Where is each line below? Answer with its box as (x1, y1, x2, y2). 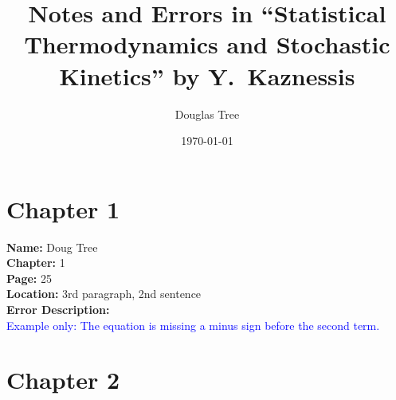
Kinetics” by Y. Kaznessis (59, 59, 355, 92)
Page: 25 (6, 269, 52, 286)
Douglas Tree (174, 105, 240, 122)
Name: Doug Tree (6, 238, 98, 255)
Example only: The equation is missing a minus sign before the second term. (6, 316, 380, 333)
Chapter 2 (6, 363, 120, 396)
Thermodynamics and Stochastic (24, 28, 390, 61)
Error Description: (6, 301, 110, 317)
